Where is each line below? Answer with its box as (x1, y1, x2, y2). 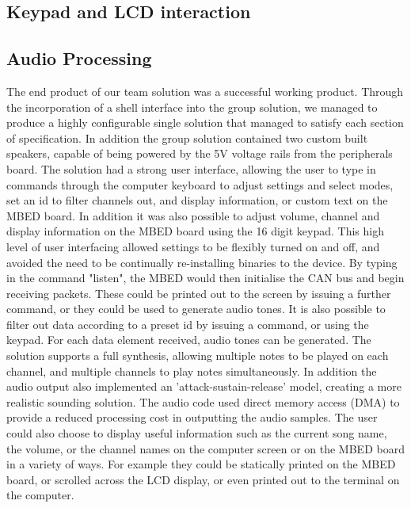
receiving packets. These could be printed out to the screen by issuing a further (6, 285, 391, 301)
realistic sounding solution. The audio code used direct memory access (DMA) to (6, 393, 400, 410)
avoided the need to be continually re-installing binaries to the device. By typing (6, 254, 398, 270)
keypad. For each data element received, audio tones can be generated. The (6, 331, 371, 348)
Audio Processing (6, 46, 152, 71)
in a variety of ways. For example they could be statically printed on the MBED (6, 456, 396, 472)
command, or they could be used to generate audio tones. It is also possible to (6, 300, 386, 317)
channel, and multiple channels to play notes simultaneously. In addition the (6, 362, 377, 379)
